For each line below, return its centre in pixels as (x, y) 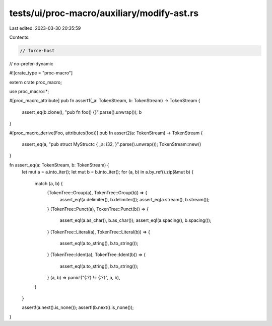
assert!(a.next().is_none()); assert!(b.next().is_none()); (78, 307)
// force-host (37, 51)
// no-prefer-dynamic (31, 63)
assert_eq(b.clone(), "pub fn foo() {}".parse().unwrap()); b (82, 112)
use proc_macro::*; (29, 92)
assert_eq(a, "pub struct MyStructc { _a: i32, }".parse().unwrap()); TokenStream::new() (112, 144)
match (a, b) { (49, 183)
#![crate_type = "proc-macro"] (41, 73)
